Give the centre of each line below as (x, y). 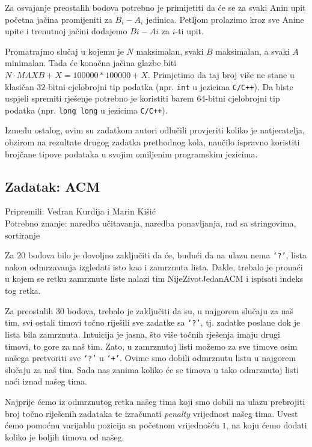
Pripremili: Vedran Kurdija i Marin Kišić (80, 211)
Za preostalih (29, 310)
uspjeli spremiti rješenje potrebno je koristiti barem (99, 98)
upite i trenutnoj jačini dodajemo (66, 31)
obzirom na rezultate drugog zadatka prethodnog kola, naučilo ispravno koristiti (152, 142)
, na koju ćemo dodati (267, 425)
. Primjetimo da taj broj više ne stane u (221, 74)
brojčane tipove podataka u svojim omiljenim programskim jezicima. (131, 154)
